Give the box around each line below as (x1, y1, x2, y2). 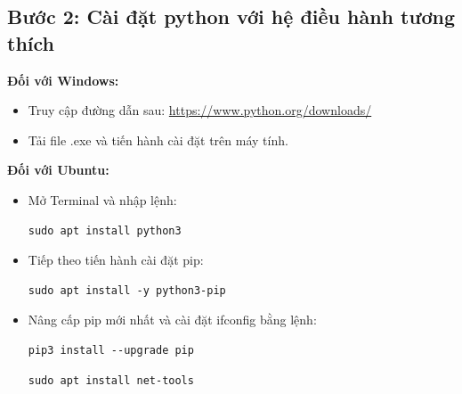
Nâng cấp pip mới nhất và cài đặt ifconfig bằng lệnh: (28, 310, 317, 329)
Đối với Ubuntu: (7, 160, 109, 179)
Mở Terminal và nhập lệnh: (28, 190, 177, 209)
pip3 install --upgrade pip (28, 343, 194, 357)
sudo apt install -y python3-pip (28, 283, 226, 297)
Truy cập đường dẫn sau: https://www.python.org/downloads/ (28, 101, 372, 119)
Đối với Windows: (7, 70, 119, 89)
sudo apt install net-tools (28, 373, 194, 387)
